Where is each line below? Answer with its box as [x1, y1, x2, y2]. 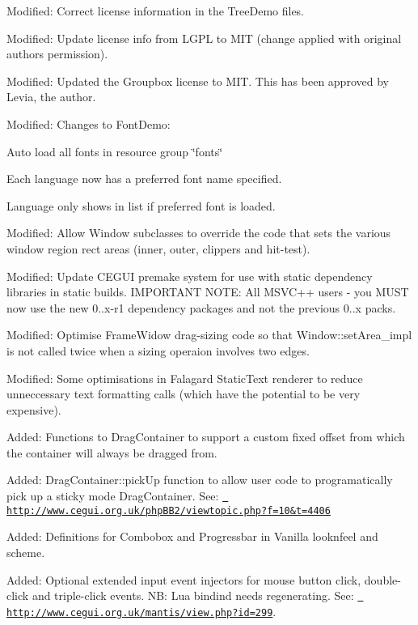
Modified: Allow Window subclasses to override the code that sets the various [6, 224, 391, 241]
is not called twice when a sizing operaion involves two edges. [6, 342, 310, 359]
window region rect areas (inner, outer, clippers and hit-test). [6, 240, 310, 257]
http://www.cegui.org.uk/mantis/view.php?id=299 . [6, 602, 277, 619]
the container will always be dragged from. [6, 444, 217, 461]
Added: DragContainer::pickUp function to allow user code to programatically [6, 471, 393, 488]
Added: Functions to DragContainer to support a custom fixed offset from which [6, 428, 405, 445]
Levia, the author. [6, 88, 96, 105]
